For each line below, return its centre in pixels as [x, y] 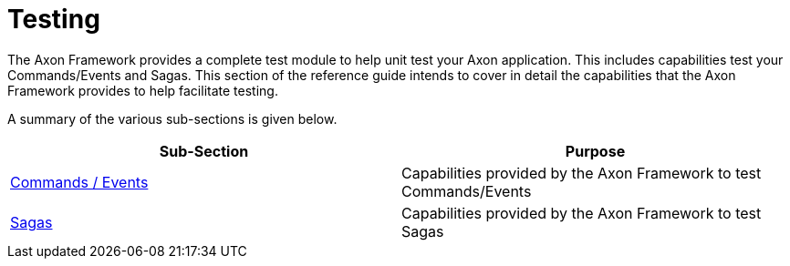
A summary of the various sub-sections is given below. [172, 118]
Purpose [595, 151]
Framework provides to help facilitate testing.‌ [143, 90]
